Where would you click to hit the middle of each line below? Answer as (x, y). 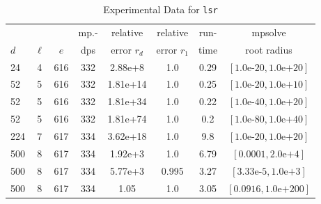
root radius (269, 49)
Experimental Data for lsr (160, 9)
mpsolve (269, 32)
